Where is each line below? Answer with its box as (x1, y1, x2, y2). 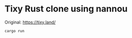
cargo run (4, 28, 25, 33)
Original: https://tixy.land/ (4, 19, 56, 25)
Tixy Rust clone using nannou (4, 3, 128, 14)
